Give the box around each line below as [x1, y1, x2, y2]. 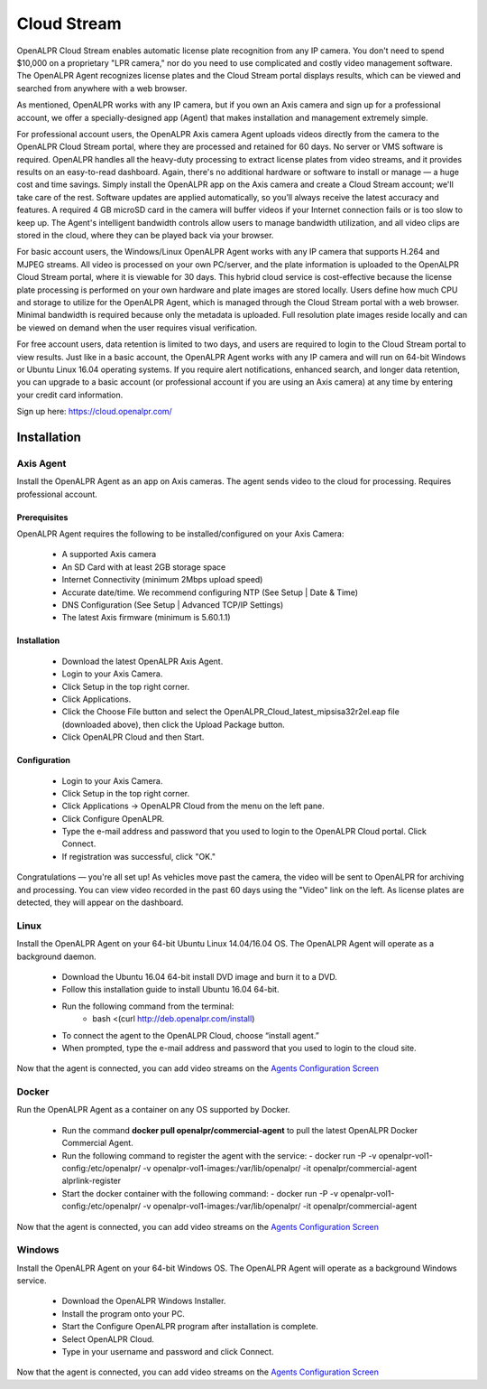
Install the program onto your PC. [61, 1308, 185, 1319]
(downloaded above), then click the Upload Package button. [61, 719, 286, 730]
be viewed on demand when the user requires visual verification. [16, 322, 257, 333]
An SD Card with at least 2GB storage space [61, 561, 226, 573]
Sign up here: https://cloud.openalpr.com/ [16, 406, 173, 417]
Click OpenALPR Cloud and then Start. [61, 732, 205, 742]
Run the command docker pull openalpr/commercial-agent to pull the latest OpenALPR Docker [61, 1124, 418, 1135]
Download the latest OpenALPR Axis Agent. [61, 656, 224, 667]
